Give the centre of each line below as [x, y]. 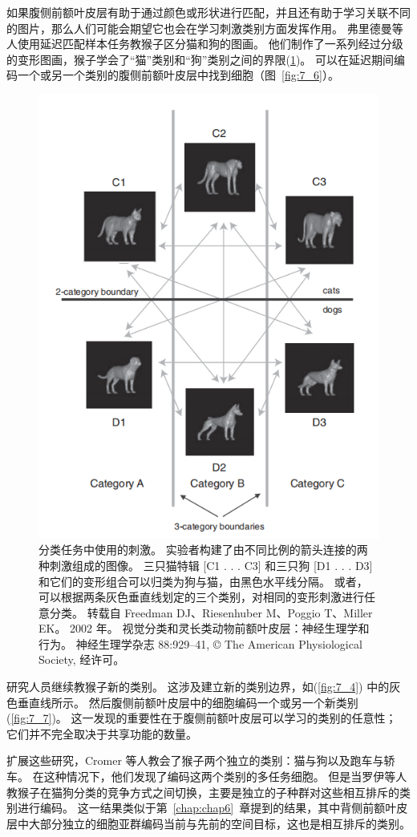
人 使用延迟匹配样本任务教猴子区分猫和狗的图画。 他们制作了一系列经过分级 [205, 44]
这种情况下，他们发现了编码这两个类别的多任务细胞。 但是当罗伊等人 [225, 776]
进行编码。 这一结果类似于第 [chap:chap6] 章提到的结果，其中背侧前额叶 [207, 808]
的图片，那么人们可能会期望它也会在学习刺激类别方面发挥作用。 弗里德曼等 [205, 28]
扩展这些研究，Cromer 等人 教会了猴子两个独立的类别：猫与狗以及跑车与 [195, 760]
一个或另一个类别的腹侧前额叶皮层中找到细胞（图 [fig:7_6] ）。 [178, 75]
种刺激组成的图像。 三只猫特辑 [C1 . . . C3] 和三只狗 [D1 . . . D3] [206, 565]
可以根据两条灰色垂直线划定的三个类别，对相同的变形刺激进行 [201, 597]
